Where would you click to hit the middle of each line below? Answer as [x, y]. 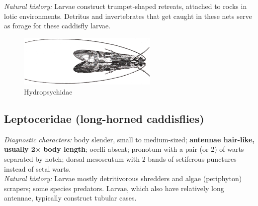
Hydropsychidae [48, 92]
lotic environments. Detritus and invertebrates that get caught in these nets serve [128, 16]
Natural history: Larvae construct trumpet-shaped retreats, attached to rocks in [126, 6]
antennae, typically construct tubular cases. [70, 198]
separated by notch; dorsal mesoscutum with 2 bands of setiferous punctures [120, 158]
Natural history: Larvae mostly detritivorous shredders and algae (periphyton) [123, 178]
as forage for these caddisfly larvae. [57, 26]
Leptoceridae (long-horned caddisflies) [104, 118]
